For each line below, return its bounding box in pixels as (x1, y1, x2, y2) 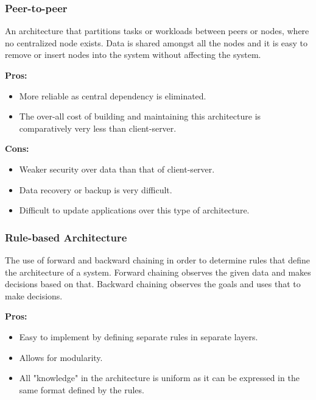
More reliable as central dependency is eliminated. (19, 89, 206, 102)
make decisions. (5, 289, 63, 302)
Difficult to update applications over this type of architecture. (19, 204, 250, 216)
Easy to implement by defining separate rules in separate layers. (19, 330, 258, 343)
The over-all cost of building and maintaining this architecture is (19, 110, 261, 123)
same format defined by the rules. (19, 383, 144, 396)
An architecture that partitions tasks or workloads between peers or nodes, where (5, 24, 309, 37)
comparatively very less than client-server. (19, 121, 177, 134)
